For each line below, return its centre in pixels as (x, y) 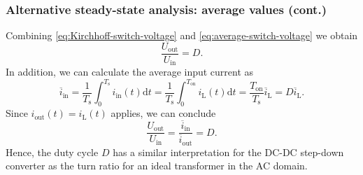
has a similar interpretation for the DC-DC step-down (228, 152)
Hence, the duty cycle (52, 152)
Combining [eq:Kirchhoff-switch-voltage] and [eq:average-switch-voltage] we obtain (182, 35)
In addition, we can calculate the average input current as (130, 72)
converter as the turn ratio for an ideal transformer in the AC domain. (157, 166)
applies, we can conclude (163, 113)
